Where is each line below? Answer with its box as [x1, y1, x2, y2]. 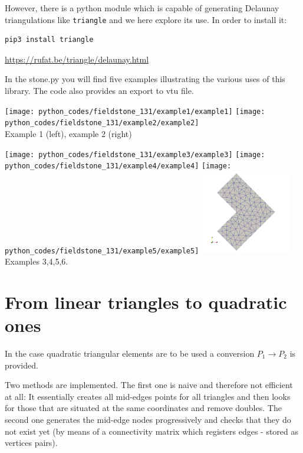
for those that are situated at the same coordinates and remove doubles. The [5, 402, 282, 414]
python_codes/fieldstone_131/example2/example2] [5, 119, 199, 128]
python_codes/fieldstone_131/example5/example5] [5, 246, 199, 255]
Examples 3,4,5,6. [5, 255, 68, 268]
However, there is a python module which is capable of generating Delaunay [5, 2, 279, 14]
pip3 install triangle [5, 35, 94, 44]
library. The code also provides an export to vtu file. [5, 84, 194, 97]
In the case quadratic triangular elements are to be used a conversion [5, 347, 255, 360]
